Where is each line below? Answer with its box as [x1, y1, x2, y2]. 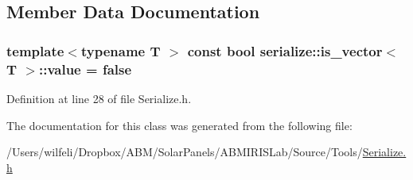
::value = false [38, 59, 132, 79]
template [6, 40, 64, 60]
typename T [80, 40, 161, 60]
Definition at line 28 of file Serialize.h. [6, 90, 192, 106]
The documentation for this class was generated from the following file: [6, 117, 353, 133]
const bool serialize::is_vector [187, 40, 383, 60]
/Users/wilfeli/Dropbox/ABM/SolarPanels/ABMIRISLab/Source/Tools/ [6, 144, 363, 160]
